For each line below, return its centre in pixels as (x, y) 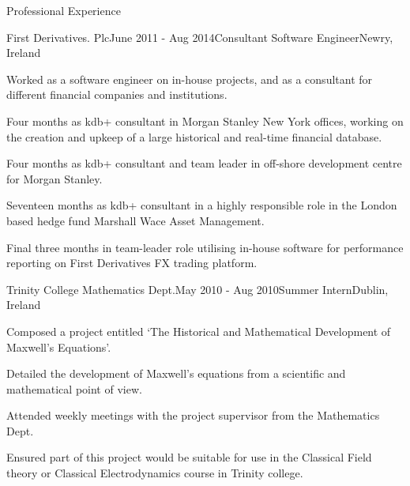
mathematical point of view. (74, 388)
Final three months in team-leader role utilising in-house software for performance (205, 247)
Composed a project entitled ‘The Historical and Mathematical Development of (199, 331)
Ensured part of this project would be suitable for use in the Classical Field (189, 457)
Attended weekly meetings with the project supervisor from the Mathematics (193, 415)
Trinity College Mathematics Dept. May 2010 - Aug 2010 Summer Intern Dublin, (197, 289)
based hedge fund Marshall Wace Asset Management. (135, 220)
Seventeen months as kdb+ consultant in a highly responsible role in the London (202, 205)
